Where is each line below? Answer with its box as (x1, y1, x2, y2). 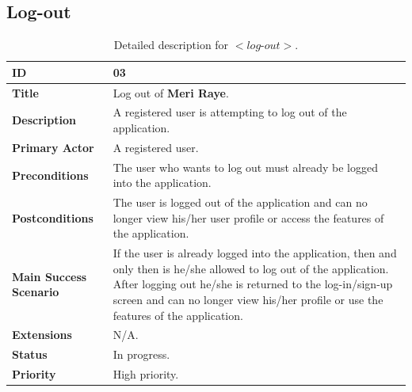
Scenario (12, 284, 59, 300)
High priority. (113, 366, 179, 382)
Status (12, 346, 48, 363)
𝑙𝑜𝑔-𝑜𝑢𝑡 (246, 40, 280, 52)
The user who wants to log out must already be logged (113, 158, 378, 175)
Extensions (12, 326, 72, 343)
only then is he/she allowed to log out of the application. (113, 260, 389, 276)
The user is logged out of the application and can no (113, 194, 368, 211)
